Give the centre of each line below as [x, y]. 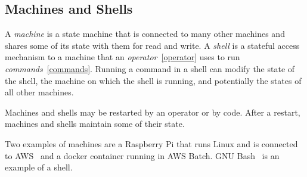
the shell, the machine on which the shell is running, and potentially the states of [153, 80]
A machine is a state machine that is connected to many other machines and [145, 34]
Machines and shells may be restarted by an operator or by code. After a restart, [153, 112]
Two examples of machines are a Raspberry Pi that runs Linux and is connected [151, 143]
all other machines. [39, 92]
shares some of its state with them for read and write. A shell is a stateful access [152, 45]
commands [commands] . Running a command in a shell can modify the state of [150, 68]
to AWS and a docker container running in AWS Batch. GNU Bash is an [142, 155]
